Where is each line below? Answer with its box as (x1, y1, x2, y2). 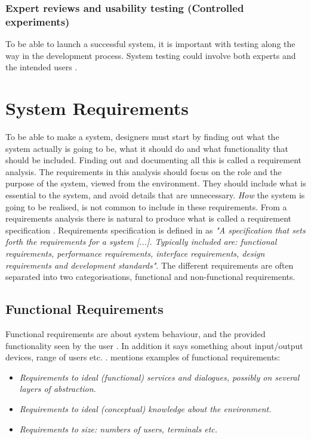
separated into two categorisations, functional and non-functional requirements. (5, 270, 295, 283)
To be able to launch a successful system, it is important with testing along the (5, 38, 295, 50)
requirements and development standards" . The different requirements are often (5, 259, 294, 271)
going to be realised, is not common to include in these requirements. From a (5, 200, 287, 213)
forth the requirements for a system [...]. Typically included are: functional (5, 235, 277, 248)
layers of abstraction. (19, 382, 96, 395)
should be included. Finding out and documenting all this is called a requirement (5, 154, 302, 166)
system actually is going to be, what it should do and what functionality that (5, 142, 289, 154)
